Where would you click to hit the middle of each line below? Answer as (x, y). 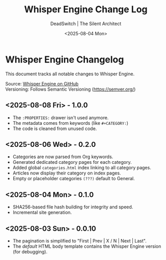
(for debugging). (30, 251)
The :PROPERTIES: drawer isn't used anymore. (61, 117)
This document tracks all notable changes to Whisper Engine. (70, 74)
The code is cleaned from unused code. (55, 128)
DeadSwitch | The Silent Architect (86, 24)
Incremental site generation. (42, 212)
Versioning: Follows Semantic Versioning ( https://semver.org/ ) (70, 89)
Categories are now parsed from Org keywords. (63, 157)
